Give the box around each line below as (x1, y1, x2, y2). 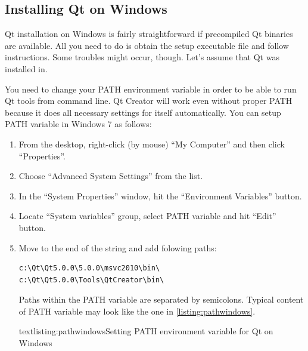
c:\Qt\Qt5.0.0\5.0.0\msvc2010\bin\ (18, 264, 160, 273)
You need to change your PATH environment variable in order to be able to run (5, 82, 297, 95)
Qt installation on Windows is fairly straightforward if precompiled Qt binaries (5, 27, 293, 40)
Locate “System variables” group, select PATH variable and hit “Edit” (18, 210, 276, 222)
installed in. (5, 62, 48, 75)
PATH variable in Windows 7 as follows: (5, 118, 152, 130)
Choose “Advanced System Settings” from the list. (18, 170, 203, 182)
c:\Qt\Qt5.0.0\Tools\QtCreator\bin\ (18, 275, 164, 284)
